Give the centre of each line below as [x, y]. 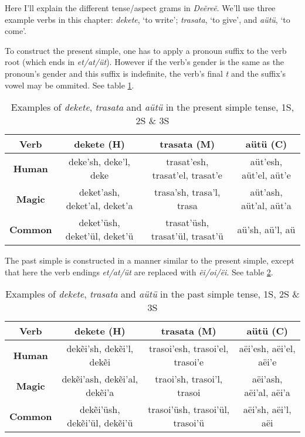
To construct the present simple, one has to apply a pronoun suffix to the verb [146, 50]
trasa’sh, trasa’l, [187, 192]
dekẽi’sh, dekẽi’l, [100, 349]
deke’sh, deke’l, [100, 162]
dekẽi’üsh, [100, 409]
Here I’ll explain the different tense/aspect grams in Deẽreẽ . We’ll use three [140, 8]
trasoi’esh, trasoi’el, [189, 349]
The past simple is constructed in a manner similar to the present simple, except [150, 260]
